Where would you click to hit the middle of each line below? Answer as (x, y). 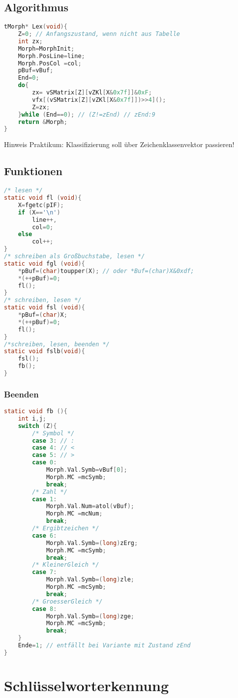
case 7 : (45, 572)
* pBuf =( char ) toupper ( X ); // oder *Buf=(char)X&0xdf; (106, 271)
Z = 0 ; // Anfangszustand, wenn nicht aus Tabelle (99, 34)
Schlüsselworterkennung (87, 685)
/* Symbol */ (53, 433)
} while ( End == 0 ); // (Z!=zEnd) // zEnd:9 (87, 114)
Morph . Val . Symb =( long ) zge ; (90, 616)
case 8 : (45, 609)
